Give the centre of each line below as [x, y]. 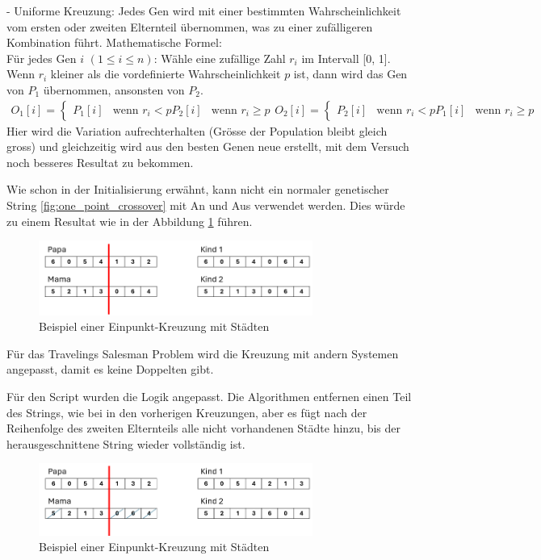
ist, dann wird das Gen [350, 74]
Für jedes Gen [42, 58]
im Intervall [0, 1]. [346, 58]
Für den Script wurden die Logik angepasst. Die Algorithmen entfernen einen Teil [209, 396]
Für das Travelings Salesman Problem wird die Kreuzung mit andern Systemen [203, 353]
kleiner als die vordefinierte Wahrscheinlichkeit [166, 74]
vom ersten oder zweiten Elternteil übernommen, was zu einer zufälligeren [190, 26]
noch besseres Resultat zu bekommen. [100, 162]
